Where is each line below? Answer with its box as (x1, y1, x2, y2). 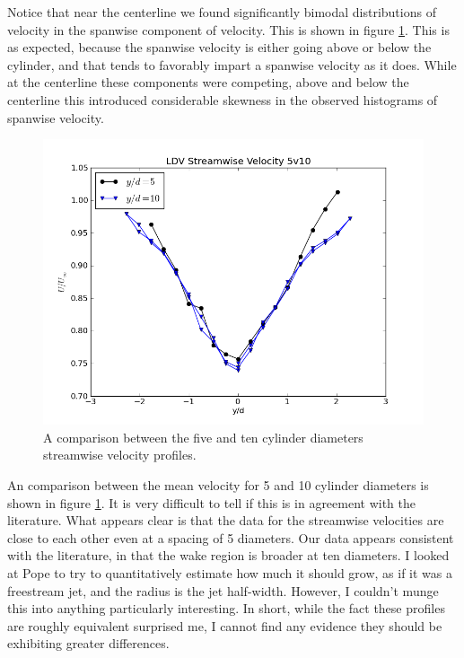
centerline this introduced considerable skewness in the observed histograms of (7, 90, 438, 109)
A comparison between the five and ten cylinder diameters (43, 427, 363, 446)
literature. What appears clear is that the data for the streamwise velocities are (7, 511, 444, 530)
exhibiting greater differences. (7, 634, 170, 653)
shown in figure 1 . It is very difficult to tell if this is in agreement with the (7, 493, 416, 512)
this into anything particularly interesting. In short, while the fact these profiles (7, 599, 445, 618)
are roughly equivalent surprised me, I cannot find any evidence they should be (7, 616, 442, 635)
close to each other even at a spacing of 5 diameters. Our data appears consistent (7, 528, 454, 547)
